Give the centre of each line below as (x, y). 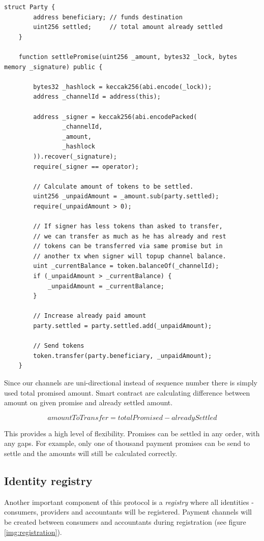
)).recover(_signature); (75, 156)
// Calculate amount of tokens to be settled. (113, 186)
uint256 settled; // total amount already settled (128, 27)
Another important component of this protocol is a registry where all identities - (129, 502)
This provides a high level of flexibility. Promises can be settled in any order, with (132, 433)
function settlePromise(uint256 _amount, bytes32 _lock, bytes (128, 57)
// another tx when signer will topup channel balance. (130, 256)
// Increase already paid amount (90, 316)
